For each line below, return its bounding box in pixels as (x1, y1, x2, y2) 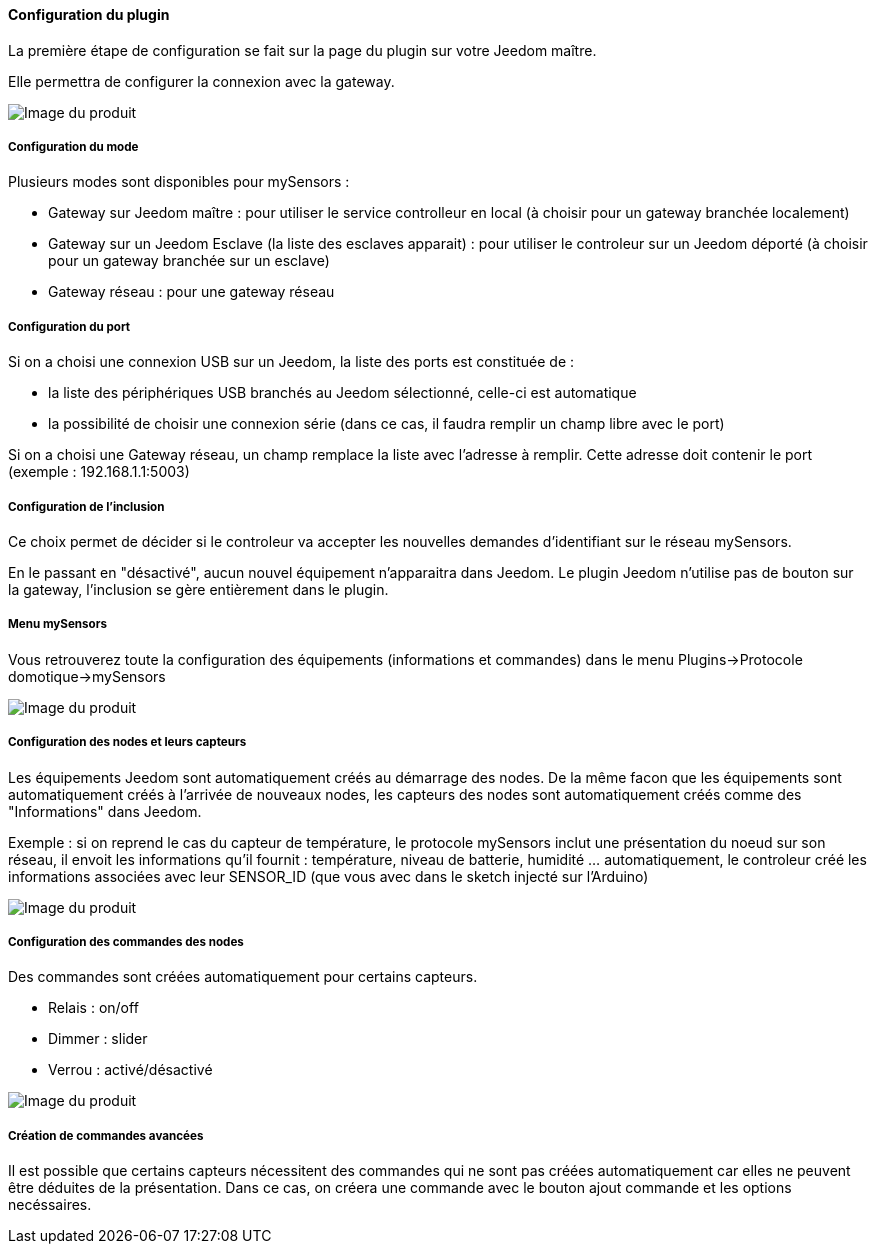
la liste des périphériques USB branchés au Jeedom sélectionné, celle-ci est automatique (48, 384, 637, 402)
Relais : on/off (48, 999, 139, 1017)
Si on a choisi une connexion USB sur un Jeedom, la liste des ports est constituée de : (8, 353, 575, 371)
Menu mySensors (8, 617, 107, 632)
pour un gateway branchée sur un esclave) (48, 252, 330, 270)
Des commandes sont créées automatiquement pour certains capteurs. (8, 968, 478, 986)
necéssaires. (8, 1196, 92, 1214)
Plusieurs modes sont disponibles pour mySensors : (8, 173, 350, 191)
